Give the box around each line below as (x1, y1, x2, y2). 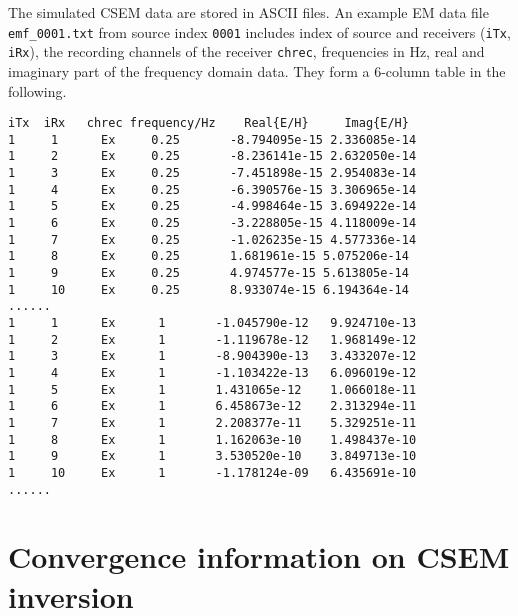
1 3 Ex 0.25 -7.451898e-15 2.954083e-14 (8, 166, 417, 181)
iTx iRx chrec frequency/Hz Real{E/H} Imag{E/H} (8, 116, 409, 131)
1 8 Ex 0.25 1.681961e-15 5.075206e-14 (8, 249, 409, 264)
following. (8, 80, 67, 101)
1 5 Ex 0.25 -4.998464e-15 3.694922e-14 (8, 199, 417, 214)
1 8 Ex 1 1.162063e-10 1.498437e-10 (8, 432, 417, 447)
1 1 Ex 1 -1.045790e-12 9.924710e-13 (8, 315, 417, 330)
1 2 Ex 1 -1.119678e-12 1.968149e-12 (8, 332, 417, 347)
